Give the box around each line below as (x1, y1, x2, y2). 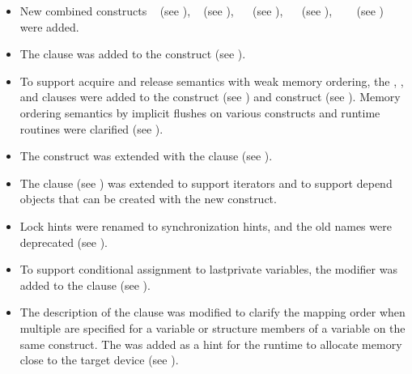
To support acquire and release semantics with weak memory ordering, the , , (19, 72, 404, 89)
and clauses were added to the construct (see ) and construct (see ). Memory (19, 88, 401, 105)
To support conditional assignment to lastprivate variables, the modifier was (19, 261, 397, 278)
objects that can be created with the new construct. (19, 190, 277, 207)
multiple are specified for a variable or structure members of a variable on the (19, 319, 406, 336)
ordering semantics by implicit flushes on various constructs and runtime (19, 104, 380, 121)
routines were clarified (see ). (19, 120, 164, 137)
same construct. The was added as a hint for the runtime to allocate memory (19, 335, 402, 352)
